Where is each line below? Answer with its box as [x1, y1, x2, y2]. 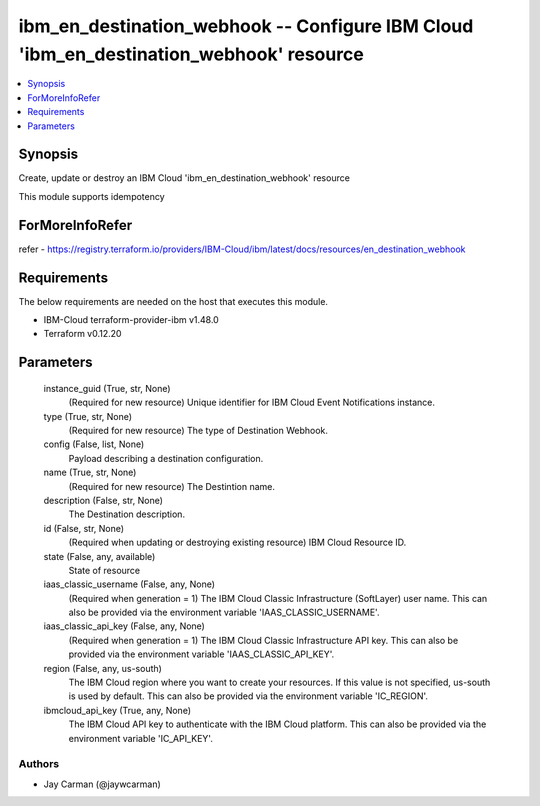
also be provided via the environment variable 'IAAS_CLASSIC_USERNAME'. [68, 606, 380, 619]
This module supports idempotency [18, 190, 165, 202]
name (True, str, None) [43, 466, 137, 479]
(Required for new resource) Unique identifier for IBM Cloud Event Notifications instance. [68, 396, 435, 409]
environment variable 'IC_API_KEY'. [68, 732, 214, 744]
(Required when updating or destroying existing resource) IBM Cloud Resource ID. [68, 536, 407, 549]
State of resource [68, 564, 141, 576]
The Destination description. [68, 508, 185, 520]
